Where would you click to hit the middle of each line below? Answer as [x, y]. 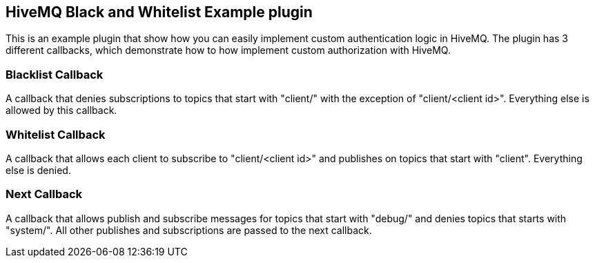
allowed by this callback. [61, 110]
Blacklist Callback [55, 74]
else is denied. [38, 170]
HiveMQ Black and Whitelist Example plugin [159, 12]
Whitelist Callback [56, 134]
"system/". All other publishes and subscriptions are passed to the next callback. [189, 230]
